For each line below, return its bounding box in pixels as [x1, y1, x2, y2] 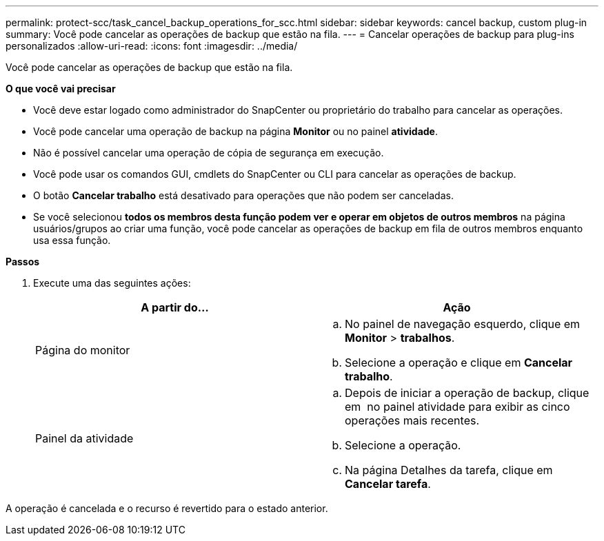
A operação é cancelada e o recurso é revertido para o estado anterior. [6, 502, 328, 514]
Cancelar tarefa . [345, 477, 431, 491]
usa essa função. [33, 234, 111, 246]
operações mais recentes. [345, 414, 480, 427]
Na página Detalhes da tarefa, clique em [345, 463, 553, 477]
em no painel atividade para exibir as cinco [345, 400, 570, 414]
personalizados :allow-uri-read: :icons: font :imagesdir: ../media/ [6, 40, 298, 52]
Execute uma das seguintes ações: [33, 277, 191, 289]
